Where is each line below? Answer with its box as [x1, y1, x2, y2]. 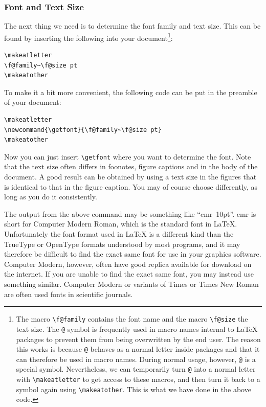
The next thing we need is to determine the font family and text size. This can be [4, 20, 261, 31]
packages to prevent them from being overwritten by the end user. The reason [16, 333, 261, 344]
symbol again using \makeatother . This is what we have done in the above [16, 383, 251, 394]
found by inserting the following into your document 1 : [4, 31, 173, 43]
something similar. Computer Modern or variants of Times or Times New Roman [4, 279, 259, 289]
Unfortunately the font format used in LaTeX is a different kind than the [4, 229, 234, 239]
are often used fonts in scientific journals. [4, 288, 133, 299]
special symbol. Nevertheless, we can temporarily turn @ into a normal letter [16, 364, 256, 374]
